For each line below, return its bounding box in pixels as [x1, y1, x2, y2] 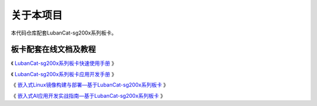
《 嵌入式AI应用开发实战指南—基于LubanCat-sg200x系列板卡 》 [11, 92, 166, 99]
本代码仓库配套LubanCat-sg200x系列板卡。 [11, 29, 117, 36]
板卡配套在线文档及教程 [11, 45, 96, 54]
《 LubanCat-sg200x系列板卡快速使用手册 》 [11, 60, 117, 67]
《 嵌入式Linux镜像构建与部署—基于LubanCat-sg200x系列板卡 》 [11, 81, 169, 88]
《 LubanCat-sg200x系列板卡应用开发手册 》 [11, 70, 117, 77]
